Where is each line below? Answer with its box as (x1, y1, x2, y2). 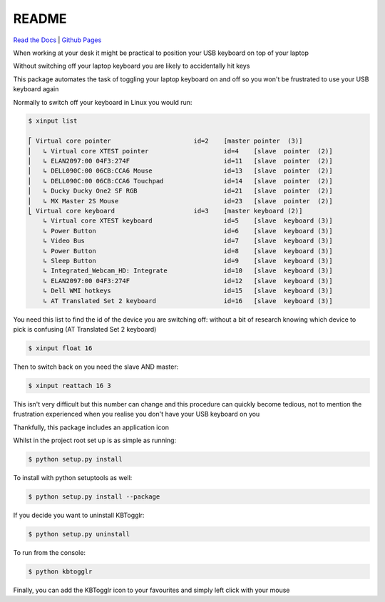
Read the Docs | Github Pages (13, 36, 102, 44)
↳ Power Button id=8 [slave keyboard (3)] (43, 247, 333, 255)
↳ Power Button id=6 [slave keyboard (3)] (43, 227, 333, 235)
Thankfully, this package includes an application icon (13, 423, 169, 432)
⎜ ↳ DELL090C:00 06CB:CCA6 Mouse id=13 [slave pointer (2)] (28, 167, 333, 175)
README (13, 11, 67, 26)
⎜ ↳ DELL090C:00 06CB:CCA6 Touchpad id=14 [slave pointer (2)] (28, 177, 333, 185)
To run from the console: (13, 548, 86, 556)
